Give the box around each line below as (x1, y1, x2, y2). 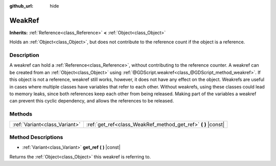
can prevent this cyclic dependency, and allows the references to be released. (9, 98, 174, 104)
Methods (9, 110, 33, 118)
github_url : (9, 3, 33, 9)
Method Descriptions (9, 133, 63, 141)
